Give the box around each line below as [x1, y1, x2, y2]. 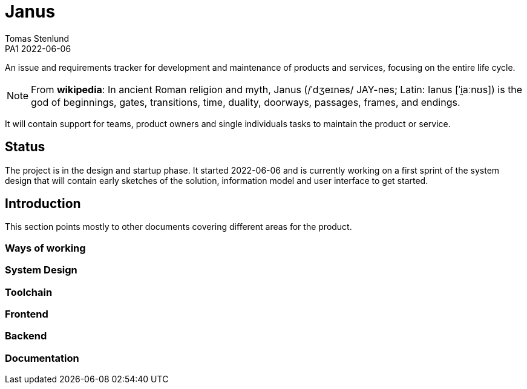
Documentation [5, 351, 79, 364]
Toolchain [5, 286, 53, 298]
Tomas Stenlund [5, 33, 70, 44]
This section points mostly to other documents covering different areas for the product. [5, 221, 352, 232]
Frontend [5, 307, 48, 320]
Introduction [5, 196, 81, 212]
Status [5, 139, 45, 155]
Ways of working [5, 241, 86, 254]
